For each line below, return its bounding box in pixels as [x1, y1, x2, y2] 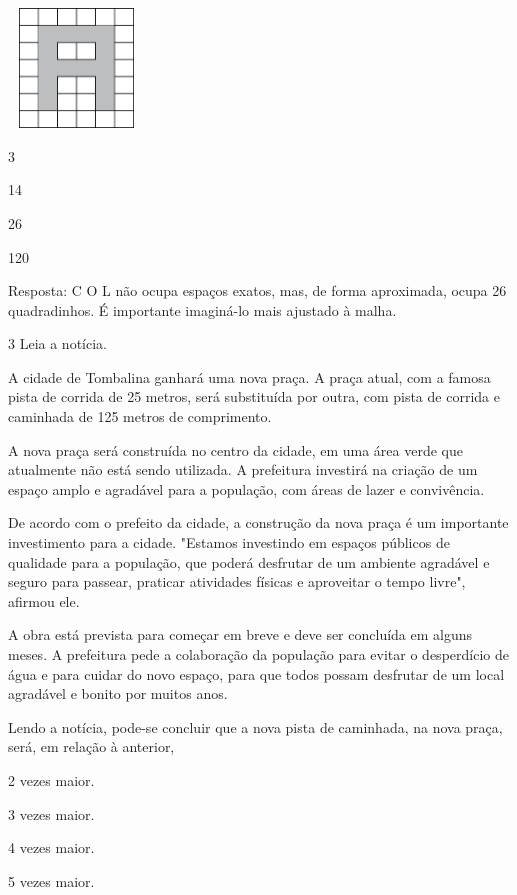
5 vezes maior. [8, 870, 95, 891]
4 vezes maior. [8, 837, 95, 858]
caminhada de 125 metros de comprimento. [8, 406, 272, 427]
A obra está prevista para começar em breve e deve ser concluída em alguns [8, 624, 473, 645]
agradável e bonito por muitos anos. [8, 683, 228, 704]
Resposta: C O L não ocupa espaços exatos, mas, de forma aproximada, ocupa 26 [8, 280, 507, 301]
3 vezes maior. [8, 803, 95, 824]
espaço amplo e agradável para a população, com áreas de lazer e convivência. [8, 478, 485, 499]
